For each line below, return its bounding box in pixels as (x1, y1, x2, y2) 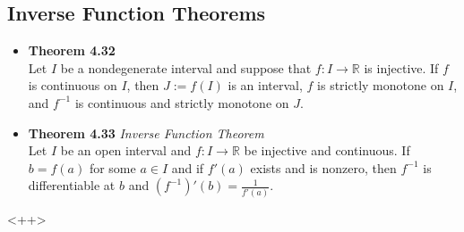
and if (171, 158, 204, 177)
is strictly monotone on (317, 76, 444, 95)
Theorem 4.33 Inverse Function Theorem (28, 123, 264, 142)
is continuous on (28, 76, 117, 95)
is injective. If (364, 58, 439, 77)
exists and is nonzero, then (250, 158, 397, 177)
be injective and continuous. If (244, 141, 410, 160)
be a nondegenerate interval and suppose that (60, 58, 312, 77)
